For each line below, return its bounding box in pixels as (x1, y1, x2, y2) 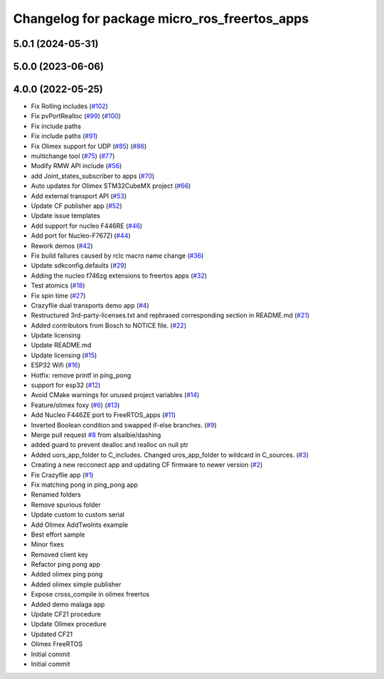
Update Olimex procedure (31, 620, 107, 628)
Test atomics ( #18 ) (31, 281, 85, 290)
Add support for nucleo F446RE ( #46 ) (31, 221, 142, 230)
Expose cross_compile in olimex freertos (31, 590, 149, 599)
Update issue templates (31, 211, 101, 220)
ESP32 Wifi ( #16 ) (31, 361, 81, 369)
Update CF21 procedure (31, 610, 101, 619)
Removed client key (31, 550, 89, 559)
